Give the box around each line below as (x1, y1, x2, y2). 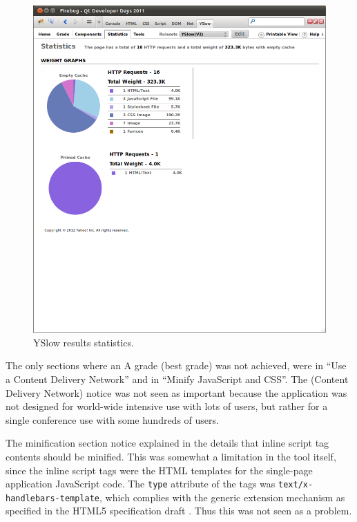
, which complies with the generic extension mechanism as (99, 490, 345, 504)
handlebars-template (6, 493, 100, 503)
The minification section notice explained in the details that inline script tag (6, 436, 329, 450)
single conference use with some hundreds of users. (6, 412, 219, 427)
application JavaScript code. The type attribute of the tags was (6, 476, 276, 491)
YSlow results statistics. (33, 335, 134, 349)
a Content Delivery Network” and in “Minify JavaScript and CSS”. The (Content (6, 371, 349, 386)
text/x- (278, 480, 313, 490)
